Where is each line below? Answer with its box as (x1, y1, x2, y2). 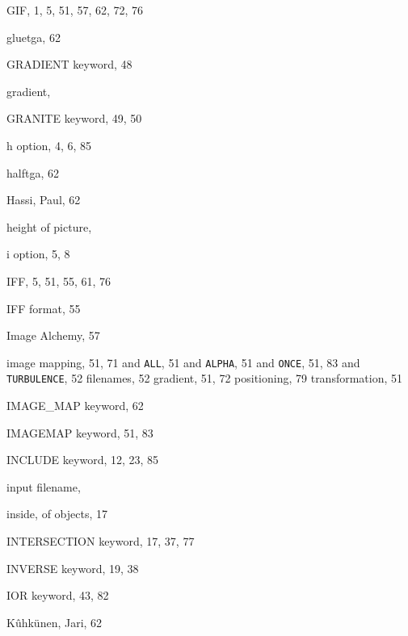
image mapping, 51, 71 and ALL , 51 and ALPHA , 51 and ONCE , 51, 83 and (6, 354, 360, 370)
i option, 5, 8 (6, 245, 70, 262)
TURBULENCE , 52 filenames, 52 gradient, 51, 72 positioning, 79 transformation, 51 (6, 370, 403, 387)
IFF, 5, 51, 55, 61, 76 (6, 272, 111, 289)
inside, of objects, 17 (6, 505, 107, 522)
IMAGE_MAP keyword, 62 (6, 397, 144, 414)
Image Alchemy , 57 (6, 327, 100, 344)
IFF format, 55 (6, 299, 81, 316)
